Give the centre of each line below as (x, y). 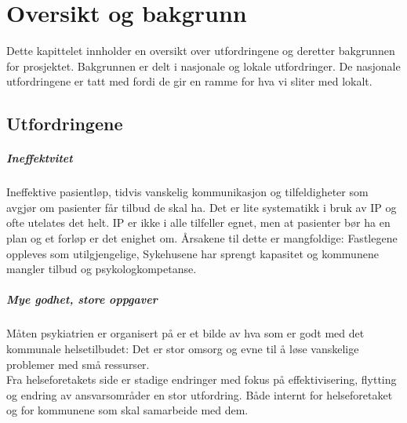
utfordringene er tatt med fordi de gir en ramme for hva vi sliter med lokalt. (189, 81)
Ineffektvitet (40, 158)
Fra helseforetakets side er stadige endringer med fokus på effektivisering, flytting (202, 379)
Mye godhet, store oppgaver (82, 299)
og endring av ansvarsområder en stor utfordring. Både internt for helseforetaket (200, 394)
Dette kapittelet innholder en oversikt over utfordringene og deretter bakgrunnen (201, 51)
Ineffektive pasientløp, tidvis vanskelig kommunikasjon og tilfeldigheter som (187, 192)
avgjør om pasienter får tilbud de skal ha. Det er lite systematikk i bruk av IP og (202, 207)
